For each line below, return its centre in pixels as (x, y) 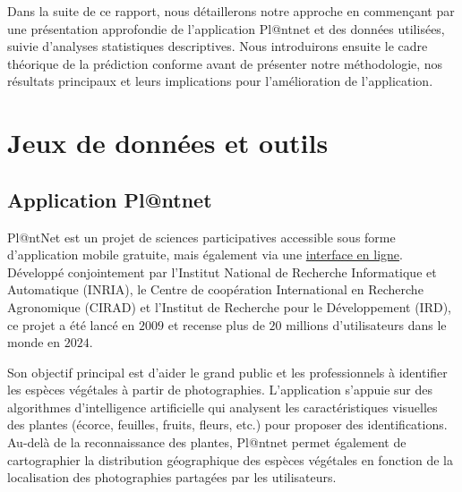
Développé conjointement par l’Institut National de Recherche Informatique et (222, 271)
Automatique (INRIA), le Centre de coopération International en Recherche (215, 289)
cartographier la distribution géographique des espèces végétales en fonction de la (230, 459)
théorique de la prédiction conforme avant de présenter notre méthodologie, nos (225, 63)
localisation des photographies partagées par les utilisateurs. (172, 477)
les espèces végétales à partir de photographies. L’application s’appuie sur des (220, 390)
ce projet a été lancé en (71, 324)
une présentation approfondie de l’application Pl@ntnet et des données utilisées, (226, 28)
